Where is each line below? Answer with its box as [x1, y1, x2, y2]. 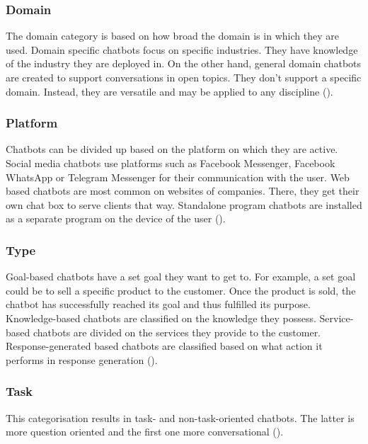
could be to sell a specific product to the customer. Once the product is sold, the [6, 283, 356, 297]
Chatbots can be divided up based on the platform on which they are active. [6, 142, 338, 156]
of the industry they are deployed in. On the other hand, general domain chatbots [6, 56, 362, 71]
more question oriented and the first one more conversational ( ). [6, 424, 284, 439]
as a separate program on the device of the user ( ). [6, 211, 226, 226]
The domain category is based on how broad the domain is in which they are [6, 28, 339, 43]
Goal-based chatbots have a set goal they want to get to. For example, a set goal [6, 269, 356, 284]
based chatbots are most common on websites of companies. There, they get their [6, 183, 360, 198]
